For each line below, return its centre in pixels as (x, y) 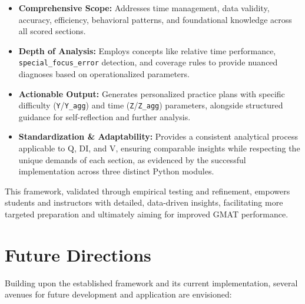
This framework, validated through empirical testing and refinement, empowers (147, 191)
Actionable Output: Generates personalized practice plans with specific (152, 93)
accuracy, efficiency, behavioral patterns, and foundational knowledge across (155, 19)
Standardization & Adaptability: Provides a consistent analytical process (158, 136)
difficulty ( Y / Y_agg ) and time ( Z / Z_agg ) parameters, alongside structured (151, 105)
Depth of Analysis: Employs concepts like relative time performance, (147, 50)
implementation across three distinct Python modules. (116, 171)
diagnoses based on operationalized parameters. (104, 74)
